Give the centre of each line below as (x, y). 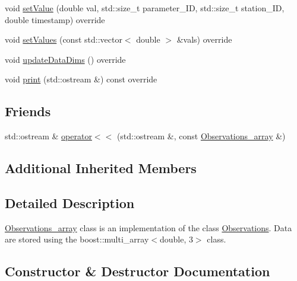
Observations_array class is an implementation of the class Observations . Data (148, 227)
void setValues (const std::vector (64, 39)
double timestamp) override (55, 19)
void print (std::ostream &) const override (81, 79)
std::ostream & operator (48, 136)
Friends (28, 111)
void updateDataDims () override (65, 59)
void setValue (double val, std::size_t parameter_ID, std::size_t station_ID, (145, 8)
